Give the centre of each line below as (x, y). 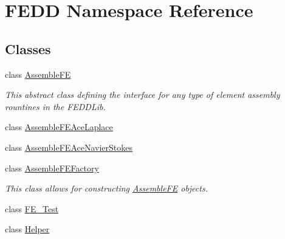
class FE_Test (32, 208)
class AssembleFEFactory (52, 168)
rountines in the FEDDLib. (55, 106)
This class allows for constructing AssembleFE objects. (106, 188)
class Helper (27, 229)
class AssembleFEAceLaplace (59, 127)
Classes (28, 48)
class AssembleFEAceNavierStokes (69, 147)
